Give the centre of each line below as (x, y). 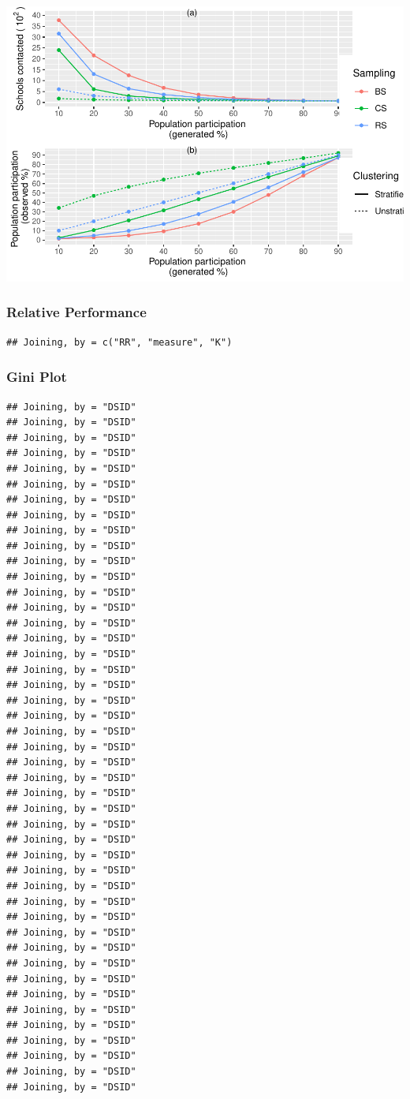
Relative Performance (76, 312)
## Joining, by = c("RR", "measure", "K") (119, 342)
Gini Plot (37, 377)
